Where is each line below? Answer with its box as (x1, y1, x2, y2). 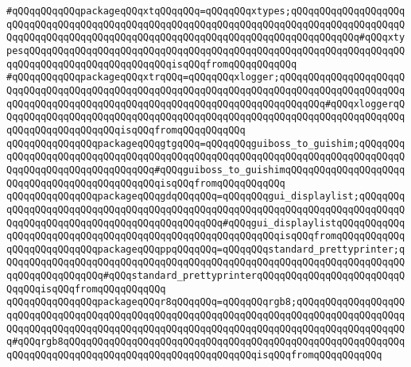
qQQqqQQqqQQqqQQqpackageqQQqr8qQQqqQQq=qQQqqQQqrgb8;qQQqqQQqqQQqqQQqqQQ (6, 296, 405, 308)
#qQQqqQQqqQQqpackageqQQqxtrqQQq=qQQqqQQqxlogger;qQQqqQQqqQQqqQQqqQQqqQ (6, 71, 405, 83)
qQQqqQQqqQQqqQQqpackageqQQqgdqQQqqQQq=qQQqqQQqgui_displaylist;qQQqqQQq (6, 191, 405, 203)
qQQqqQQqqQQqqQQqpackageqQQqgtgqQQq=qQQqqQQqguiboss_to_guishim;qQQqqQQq (6, 137, 405, 149)
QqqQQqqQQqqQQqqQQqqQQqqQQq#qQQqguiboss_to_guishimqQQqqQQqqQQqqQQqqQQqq (6, 164, 405, 176)
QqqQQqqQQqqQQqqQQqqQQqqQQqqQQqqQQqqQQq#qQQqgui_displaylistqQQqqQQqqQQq (6, 217, 405, 229)
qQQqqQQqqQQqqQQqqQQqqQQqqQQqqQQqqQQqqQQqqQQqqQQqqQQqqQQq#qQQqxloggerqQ (6, 98, 405, 110)
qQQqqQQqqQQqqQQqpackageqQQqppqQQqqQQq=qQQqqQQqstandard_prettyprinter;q (6, 243, 405, 255)
